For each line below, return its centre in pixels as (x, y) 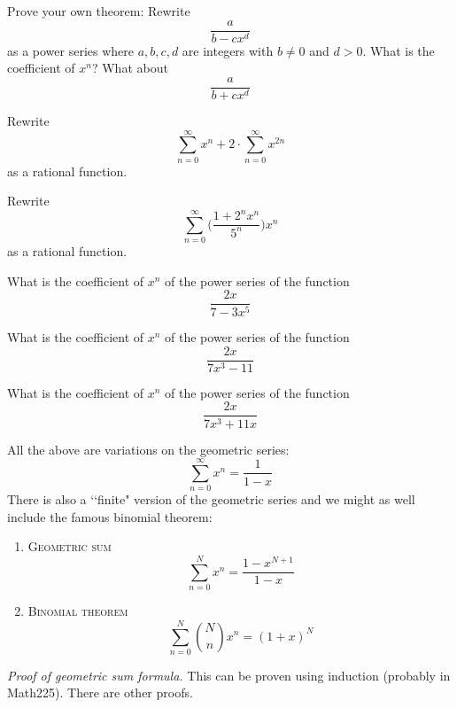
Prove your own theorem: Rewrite (99, 11)
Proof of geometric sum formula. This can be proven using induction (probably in (229, 675)
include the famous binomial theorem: (110, 516)
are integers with (228, 50)
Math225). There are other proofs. (100, 692)
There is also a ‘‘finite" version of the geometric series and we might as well (211, 499)
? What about (130, 68)
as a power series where (71, 50)
